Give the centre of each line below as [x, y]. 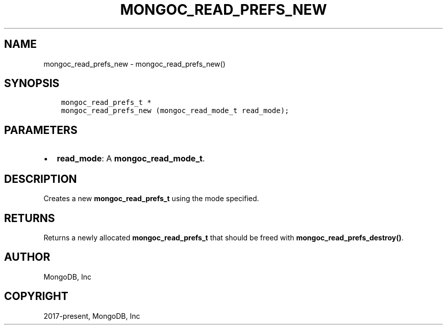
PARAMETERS [41, 130]
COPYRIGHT [36, 296]
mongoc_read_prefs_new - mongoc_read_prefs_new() [134, 64]
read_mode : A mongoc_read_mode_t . [131, 159]
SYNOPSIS [32, 84]
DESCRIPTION [41, 179]
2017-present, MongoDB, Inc [92, 316]
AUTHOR [27, 257]
